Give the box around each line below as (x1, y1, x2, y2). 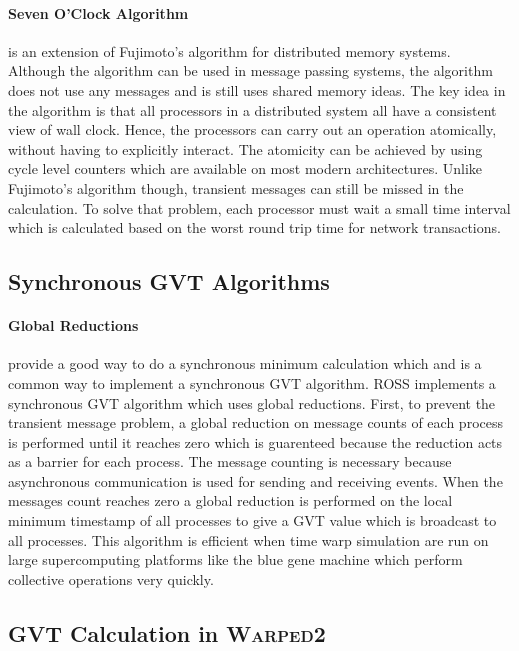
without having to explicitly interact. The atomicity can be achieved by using (8, 138, 483, 159)
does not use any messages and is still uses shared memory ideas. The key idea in (8, 79, 506, 100)
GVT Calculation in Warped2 (8, 617, 326, 648)
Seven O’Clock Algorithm (8, 2, 189, 23)
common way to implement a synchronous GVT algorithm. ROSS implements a (8, 372, 496, 393)
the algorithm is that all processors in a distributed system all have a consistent (8, 99, 497, 120)
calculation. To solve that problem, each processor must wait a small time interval (8, 197, 511, 218)
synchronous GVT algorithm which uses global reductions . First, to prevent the (8, 392, 496, 413)
